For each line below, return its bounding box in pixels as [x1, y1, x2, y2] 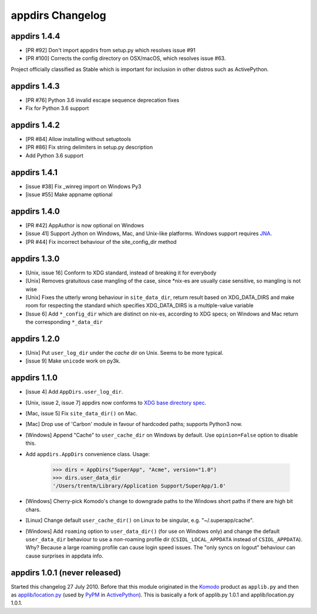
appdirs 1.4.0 [11, 206, 60, 216]
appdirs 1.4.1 [11, 167, 58, 177]
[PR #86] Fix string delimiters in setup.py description [25, 144, 153, 151]
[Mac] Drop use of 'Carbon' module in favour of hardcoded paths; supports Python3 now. [25, 421, 243, 428]
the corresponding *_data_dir [25, 318, 103, 326]
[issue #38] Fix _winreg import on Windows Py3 [25, 183, 141, 190]
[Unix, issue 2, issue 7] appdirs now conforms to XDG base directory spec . [25, 399, 207, 406]
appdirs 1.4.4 [11, 31, 60, 41]
